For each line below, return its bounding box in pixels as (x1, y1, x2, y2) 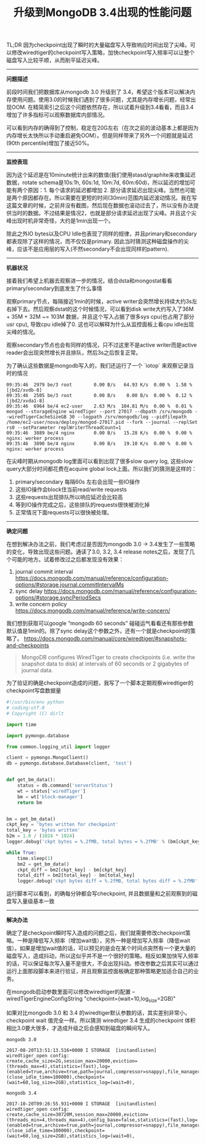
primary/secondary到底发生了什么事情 (6, 285, 103, 292)
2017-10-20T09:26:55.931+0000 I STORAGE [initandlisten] (6, 1100, 157, 1107)
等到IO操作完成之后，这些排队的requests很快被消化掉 (15, 501, 150, 508)
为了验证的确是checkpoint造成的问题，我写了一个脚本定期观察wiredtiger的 (6, 680, 194, 687)
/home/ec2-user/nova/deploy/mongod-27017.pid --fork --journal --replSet (6, 420, 198, 426)
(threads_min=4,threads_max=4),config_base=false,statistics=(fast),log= (6, 1117, 198, 1123)
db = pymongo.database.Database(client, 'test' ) (6, 760, 132, 766)
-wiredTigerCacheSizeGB (6, 414, 67, 420)
